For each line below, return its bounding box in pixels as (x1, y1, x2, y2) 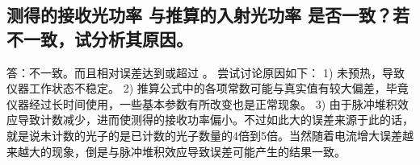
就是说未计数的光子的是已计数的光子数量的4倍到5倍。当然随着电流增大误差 (6, 126, 402, 143)
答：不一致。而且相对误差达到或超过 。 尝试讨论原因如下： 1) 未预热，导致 (6, 64, 405, 80)
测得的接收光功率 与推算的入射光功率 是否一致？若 (6, 2, 410, 27)
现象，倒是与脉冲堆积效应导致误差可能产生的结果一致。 (51, 142, 346, 159)
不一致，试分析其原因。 (6, 26, 193, 51)
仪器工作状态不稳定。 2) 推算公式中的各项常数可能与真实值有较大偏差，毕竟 (6, 80, 409, 97)
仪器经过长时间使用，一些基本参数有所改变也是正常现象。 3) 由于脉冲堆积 (6, 95, 397, 112)
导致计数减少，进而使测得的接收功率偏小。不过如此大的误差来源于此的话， (17, 111, 414, 128)
